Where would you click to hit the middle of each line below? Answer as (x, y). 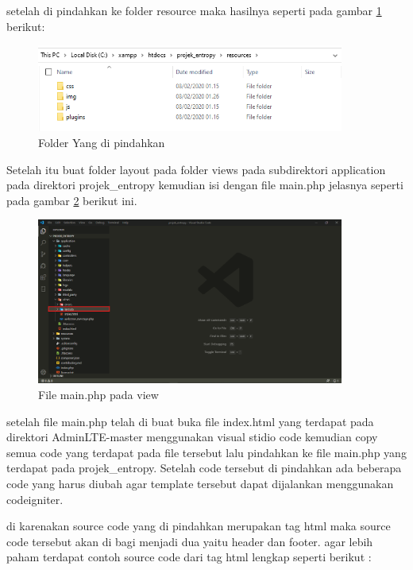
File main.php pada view (98, 394)
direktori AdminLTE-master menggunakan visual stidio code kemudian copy (192, 437)
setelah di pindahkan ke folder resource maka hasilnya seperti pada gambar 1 (194, 10)
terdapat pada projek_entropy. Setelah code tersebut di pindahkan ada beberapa (204, 468)
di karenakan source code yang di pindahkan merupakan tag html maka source (199, 526)
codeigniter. (35, 499)
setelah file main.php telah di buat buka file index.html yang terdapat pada (190, 421)
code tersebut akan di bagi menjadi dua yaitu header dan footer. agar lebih (190, 541)
